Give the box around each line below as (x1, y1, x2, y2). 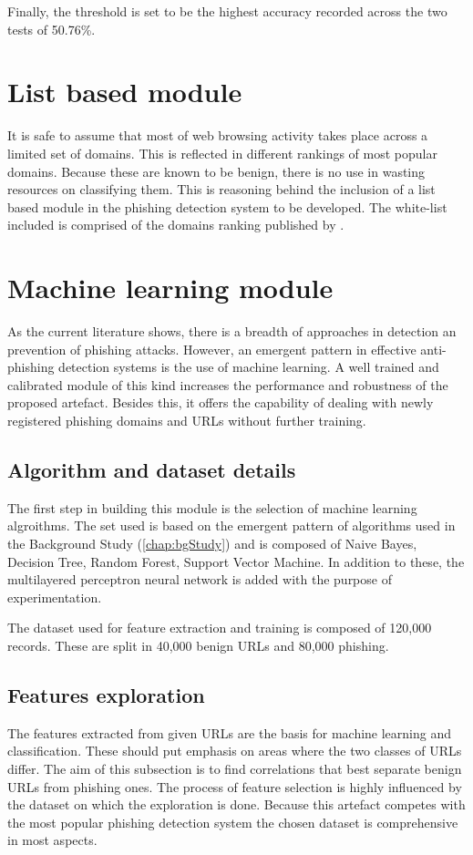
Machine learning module (7, 269, 334, 306)
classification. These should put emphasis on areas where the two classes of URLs (7, 741, 462, 760)
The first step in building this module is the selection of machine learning (7, 498, 417, 517)
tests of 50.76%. (7, 19, 96, 38)
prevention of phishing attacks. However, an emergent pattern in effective (7, 339, 416, 358)
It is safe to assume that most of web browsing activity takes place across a (7, 126, 428, 145)
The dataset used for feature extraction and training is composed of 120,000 (7, 618, 432, 637)
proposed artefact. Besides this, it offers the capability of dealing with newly (7, 393, 434, 412)
